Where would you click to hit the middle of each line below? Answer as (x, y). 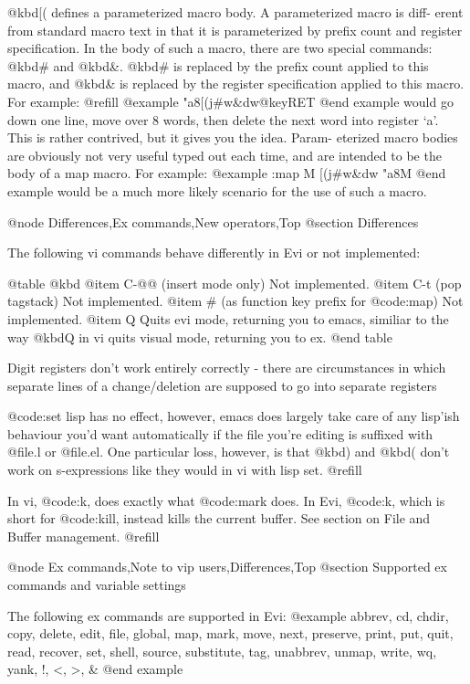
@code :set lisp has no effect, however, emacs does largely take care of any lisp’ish (234, 416)
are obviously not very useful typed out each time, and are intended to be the (225, 155)
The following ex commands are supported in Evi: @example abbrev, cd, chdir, (228, 615)
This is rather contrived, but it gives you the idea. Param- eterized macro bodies (233, 137)
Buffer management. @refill (84, 536)
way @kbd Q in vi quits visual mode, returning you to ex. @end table (200, 337)
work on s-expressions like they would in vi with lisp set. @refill (185, 470)
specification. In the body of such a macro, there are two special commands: (220, 48)
